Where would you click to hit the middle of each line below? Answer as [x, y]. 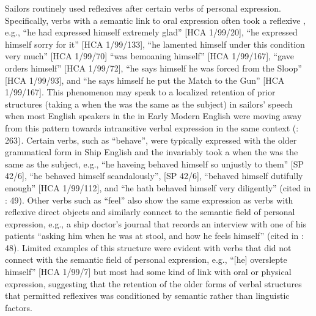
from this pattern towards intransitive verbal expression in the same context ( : [152, 127]
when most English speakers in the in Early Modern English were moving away [153, 116]
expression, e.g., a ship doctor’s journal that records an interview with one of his [156, 223]
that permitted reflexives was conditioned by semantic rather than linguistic [147, 296]
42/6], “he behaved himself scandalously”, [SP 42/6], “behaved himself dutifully [154, 176]
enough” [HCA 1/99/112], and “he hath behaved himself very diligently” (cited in [158, 187]
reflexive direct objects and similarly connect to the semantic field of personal [150, 212]
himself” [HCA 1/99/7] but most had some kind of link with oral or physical [148, 272]
